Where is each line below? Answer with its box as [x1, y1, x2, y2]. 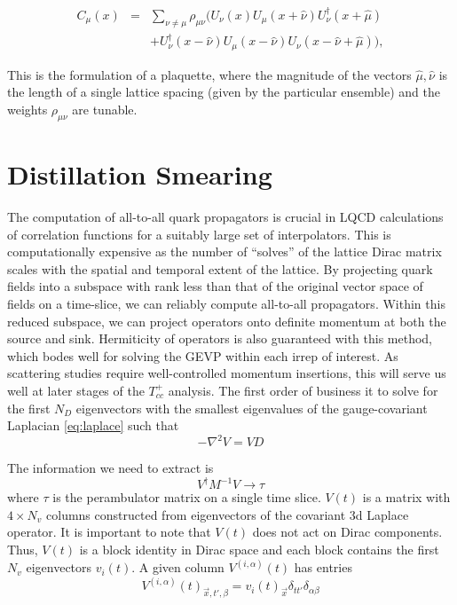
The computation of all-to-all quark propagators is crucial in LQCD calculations [7, 207, 444, 225]
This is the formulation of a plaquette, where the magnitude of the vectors [7, 65, 412, 83]
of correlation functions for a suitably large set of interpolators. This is [7, 224, 391, 243]
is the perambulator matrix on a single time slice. [52, 488, 321, 507]
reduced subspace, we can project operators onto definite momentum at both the [7, 311, 446, 330]
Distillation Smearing [7, 156, 272, 192]
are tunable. [72, 100, 138, 119]
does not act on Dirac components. [252, 522, 443, 541]
